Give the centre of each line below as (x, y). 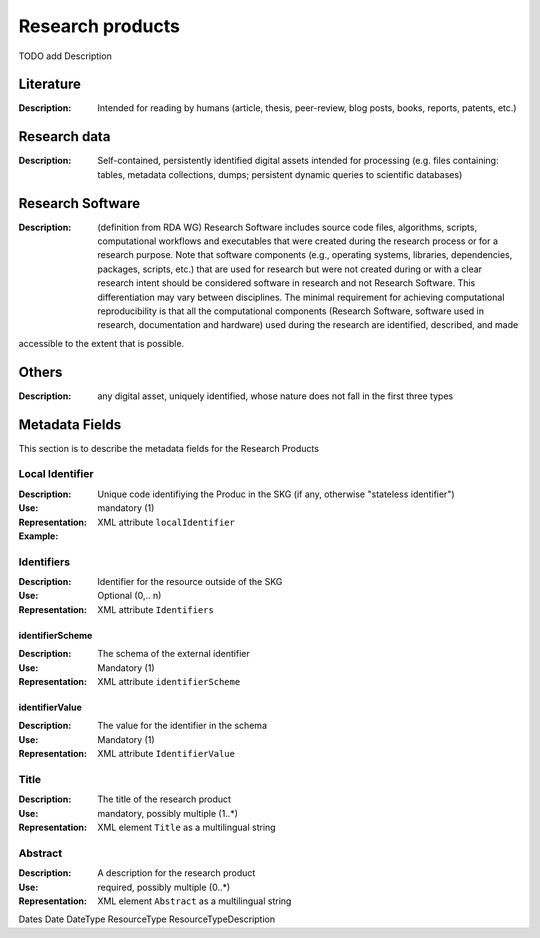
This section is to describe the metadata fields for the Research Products (169, 448)
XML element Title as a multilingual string (186, 827)
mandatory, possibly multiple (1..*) (168, 813)
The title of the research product (164, 799)
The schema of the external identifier (173, 654)
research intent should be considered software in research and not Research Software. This (286, 283)
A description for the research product (176, 873)
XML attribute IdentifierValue (166, 754)
